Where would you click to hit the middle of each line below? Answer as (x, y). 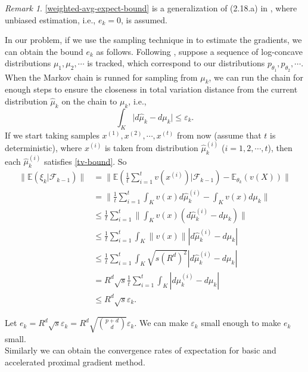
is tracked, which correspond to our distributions (176, 63)
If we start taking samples (52, 135)
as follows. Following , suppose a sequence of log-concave (199, 51)
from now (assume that (219, 135)
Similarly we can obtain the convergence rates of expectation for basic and (141, 350)
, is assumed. (144, 19)
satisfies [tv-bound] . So (85, 161)
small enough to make (241, 323)
